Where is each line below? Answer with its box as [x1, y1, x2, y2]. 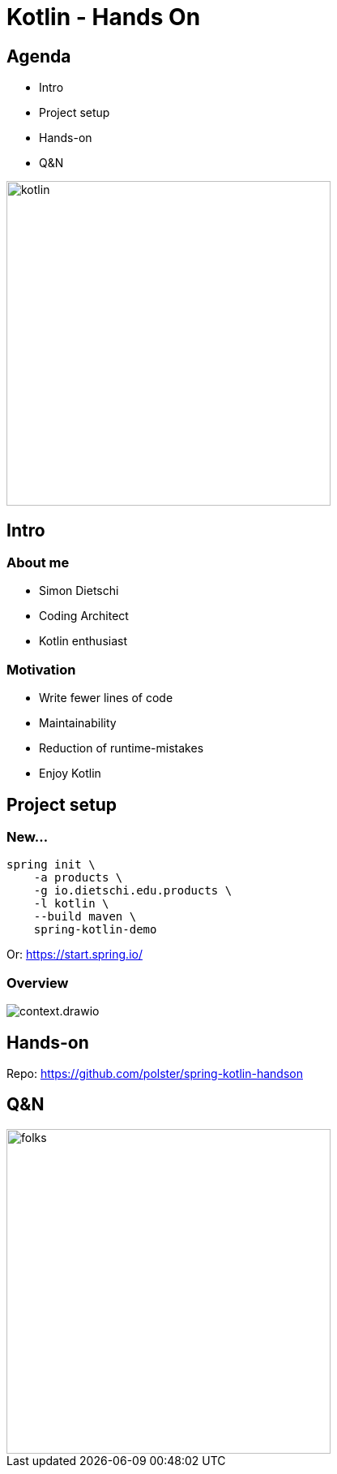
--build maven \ [33, 910, 137, 924]
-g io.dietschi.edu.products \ [33, 884, 232, 898]
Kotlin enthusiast [39, 634, 127, 649]
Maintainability [39, 716, 117, 731]
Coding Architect [39, 609, 129, 623]
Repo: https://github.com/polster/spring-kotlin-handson [6, 1066, 303, 1080]
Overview [6, 974, 69, 991]
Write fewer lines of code [39, 691, 173, 705]
